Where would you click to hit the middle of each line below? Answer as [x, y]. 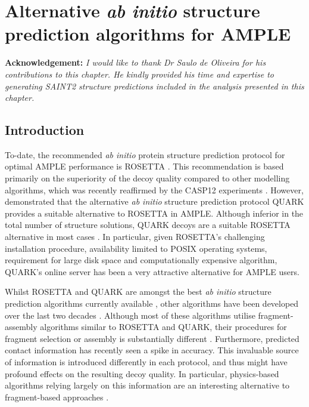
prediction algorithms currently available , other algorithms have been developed [152, 303]
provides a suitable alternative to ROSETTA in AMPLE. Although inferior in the [154, 213]
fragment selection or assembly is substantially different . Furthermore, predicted [152, 338]
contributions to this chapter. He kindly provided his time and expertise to [140, 74]
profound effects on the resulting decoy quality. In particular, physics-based [142, 373]
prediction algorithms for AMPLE [148, 34]
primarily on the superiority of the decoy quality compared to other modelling [147, 178]
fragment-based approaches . [57, 397]
